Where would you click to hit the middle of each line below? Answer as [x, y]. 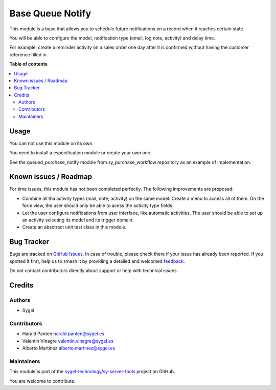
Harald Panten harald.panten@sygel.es [63, 334]
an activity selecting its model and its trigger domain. [78, 220]
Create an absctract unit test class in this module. [74, 227]
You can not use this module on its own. [52, 143]
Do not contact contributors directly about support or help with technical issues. [94, 271]
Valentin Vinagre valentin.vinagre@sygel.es [68, 341]
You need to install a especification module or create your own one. [80, 153]
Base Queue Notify [50, 13]
